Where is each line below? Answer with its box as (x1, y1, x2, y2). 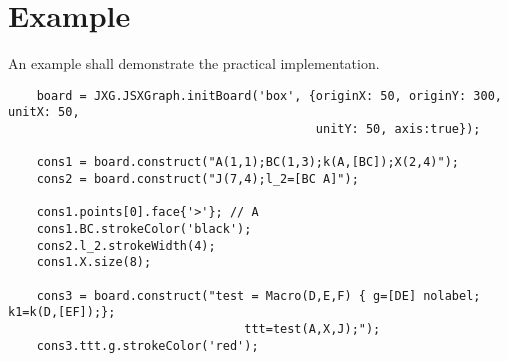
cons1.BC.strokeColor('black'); (36, 221, 252, 236)
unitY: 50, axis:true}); (315, 122, 481, 137)
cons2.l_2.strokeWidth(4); (36, 238, 216, 253)
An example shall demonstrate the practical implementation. (8, 53, 380, 74)
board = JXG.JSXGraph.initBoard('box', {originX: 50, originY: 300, (36, 88, 502, 103)
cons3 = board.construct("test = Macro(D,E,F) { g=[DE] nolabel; (36, 288, 481, 303)
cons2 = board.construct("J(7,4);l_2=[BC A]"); (36, 172, 359, 186)
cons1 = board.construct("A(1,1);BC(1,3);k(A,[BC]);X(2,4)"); (36, 155, 460, 170)
